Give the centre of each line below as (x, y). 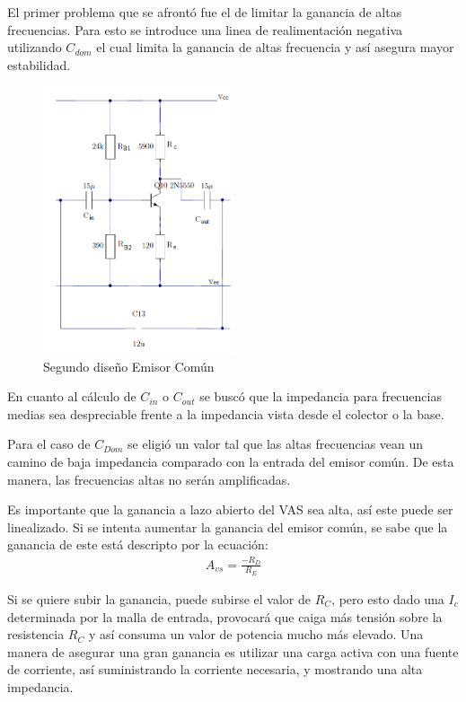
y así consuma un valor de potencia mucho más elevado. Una (256, 634)
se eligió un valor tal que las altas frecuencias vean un (276, 444)
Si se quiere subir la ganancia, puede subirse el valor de (159, 598)
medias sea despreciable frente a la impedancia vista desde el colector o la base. (226, 413)
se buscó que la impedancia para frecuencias (321, 396)
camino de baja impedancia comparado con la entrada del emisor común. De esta (231, 461)
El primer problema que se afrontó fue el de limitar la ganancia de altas (205, 12)
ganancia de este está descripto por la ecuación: (138, 544)
